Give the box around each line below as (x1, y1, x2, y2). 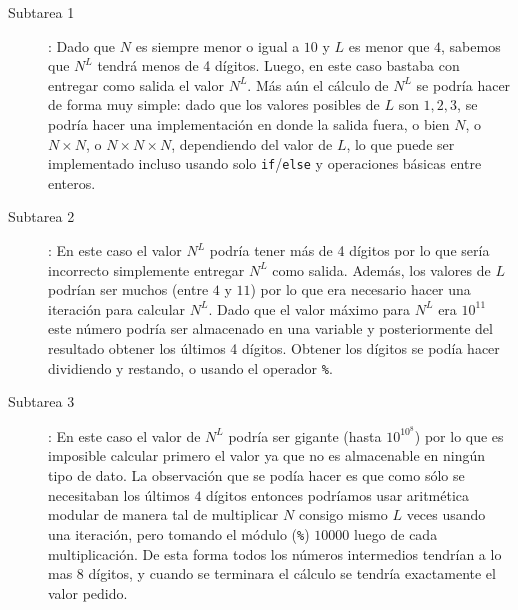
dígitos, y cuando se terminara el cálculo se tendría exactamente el (88, 563, 496, 584)
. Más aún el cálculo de (247, 74, 389, 95)
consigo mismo (298, 504, 388, 525)
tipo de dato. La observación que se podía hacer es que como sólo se (48, 465, 465, 486)
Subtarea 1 (8, 2, 75, 22)
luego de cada (353, 523, 438, 544)
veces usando (406, 504, 486, 525)
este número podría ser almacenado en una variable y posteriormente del (48, 318, 493, 339)
